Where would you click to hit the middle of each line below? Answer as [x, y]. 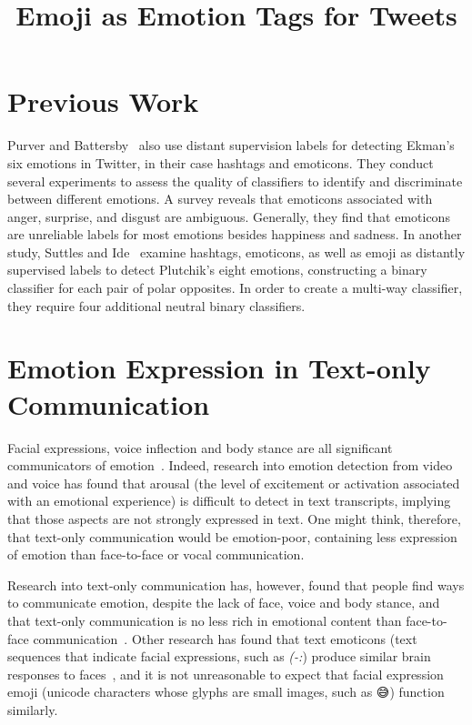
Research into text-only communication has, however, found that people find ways [236, 584]
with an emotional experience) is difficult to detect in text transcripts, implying [229, 501]
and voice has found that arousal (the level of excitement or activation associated [234, 483]
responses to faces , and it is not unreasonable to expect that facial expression [226, 674]
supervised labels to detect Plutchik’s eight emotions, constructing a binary [217, 270]
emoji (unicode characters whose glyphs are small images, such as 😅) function [226, 692]
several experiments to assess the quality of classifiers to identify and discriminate [235, 181]
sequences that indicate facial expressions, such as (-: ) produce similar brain [219, 656]
